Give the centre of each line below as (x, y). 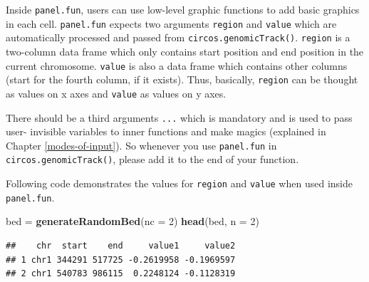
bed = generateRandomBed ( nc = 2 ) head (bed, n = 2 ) (132, 221)
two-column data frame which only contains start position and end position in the (185, 51)
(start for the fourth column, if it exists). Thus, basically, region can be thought (182, 79)
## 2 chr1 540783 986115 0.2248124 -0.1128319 (121, 274)
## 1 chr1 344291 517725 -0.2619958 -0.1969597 (121, 260)
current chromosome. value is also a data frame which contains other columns (177, 65)
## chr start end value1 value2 (121, 246)
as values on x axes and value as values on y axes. (116, 93)
